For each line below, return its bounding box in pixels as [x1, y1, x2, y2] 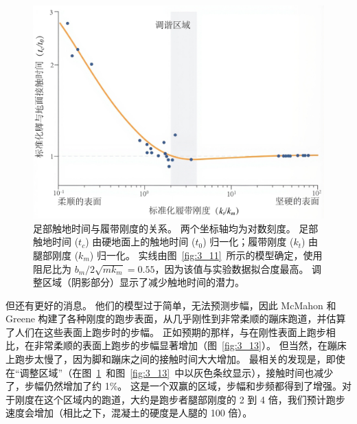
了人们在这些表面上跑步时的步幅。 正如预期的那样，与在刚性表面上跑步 [5, 324, 326, 339]
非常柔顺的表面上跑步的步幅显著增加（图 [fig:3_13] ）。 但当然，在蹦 [34, 338, 337, 353]
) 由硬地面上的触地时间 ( [85, 234, 196, 249]
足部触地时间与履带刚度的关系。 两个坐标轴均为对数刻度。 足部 [33, 221, 319, 235]
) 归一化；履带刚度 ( [203, 234, 294, 249]
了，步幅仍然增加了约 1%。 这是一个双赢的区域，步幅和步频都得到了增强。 [5, 379, 342, 393]
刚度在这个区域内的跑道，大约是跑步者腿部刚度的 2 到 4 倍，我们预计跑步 [14, 392, 345, 406]
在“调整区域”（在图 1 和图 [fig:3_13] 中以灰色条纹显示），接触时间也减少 [5, 365, 334, 379]
